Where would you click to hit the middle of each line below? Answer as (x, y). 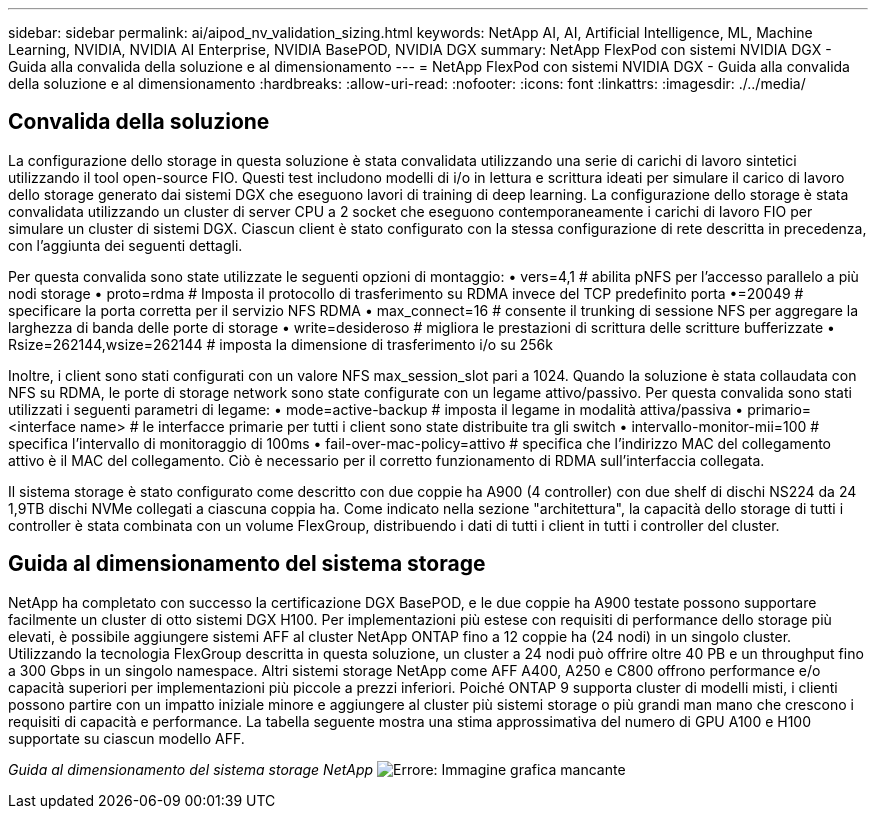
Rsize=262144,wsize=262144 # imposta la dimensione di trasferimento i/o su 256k (280, 344)
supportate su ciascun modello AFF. (126, 738)
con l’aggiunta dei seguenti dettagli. (125, 245)
